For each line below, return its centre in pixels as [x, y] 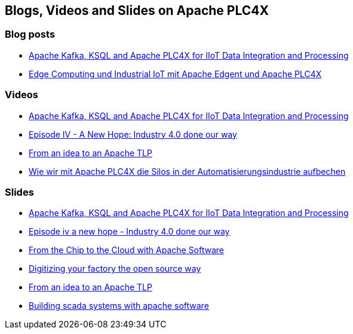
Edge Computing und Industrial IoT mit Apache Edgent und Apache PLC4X [175, 74]
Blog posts [30, 34]
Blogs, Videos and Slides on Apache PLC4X [137, 10]
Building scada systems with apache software [119, 306]
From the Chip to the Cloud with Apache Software [127, 250]
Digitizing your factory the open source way [115, 269]
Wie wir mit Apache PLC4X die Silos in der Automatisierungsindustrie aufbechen [187, 171]
